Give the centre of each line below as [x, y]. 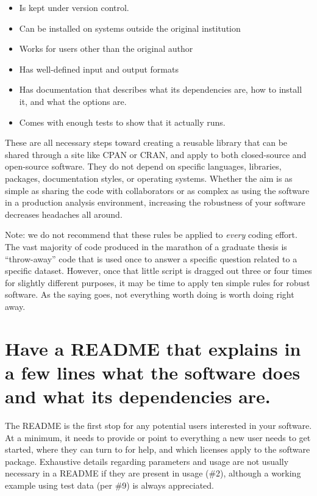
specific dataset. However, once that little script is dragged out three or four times [158, 271]
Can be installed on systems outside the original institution [130, 28]
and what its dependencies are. [138, 396]
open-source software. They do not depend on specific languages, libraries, [143, 166]
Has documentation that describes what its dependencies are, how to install [161, 89]
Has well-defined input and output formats [99, 69]
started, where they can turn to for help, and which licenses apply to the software [158, 449]
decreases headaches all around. [64, 214]
